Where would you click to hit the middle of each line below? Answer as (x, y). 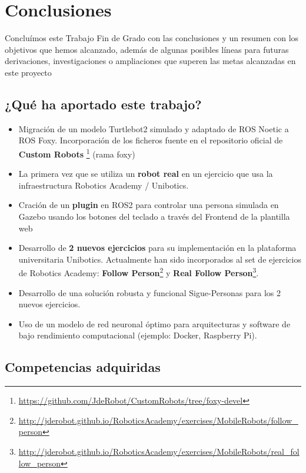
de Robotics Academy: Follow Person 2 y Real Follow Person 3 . (139, 272)
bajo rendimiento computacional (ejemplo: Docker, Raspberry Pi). (138, 335)
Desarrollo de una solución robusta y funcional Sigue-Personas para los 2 (149, 292)
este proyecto (28, 72)
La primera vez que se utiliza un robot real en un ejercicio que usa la (146, 174)
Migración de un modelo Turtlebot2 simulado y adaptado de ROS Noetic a (154, 128)
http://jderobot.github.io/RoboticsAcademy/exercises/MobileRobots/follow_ (158, 420)
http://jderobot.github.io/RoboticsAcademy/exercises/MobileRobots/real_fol (159, 451)
